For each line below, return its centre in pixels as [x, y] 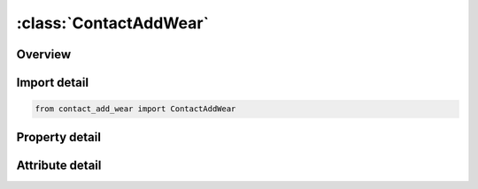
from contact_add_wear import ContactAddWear [135, 109]
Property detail [59, 137]
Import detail [52, 83]
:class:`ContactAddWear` [113, 23]
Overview [44, 54]
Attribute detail [59, 165]
